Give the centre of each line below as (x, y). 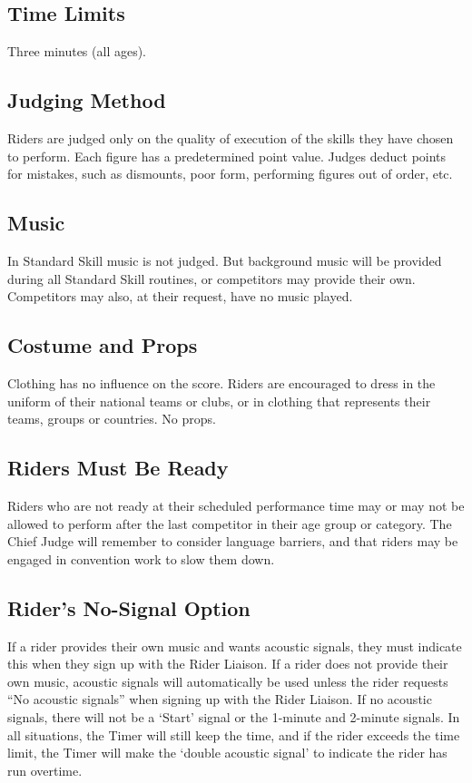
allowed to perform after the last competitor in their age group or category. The (230, 523)
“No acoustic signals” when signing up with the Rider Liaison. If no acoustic (220, 699)
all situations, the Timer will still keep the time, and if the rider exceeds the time (234, 734)
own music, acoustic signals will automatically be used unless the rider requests (228, 681)
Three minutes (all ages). (77, 51)
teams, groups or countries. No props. (112, 419)
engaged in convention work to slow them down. (141, 558)
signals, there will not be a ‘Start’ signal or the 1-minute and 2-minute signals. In (234, 716)
